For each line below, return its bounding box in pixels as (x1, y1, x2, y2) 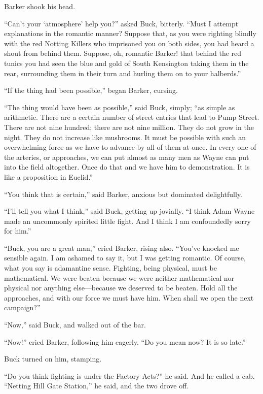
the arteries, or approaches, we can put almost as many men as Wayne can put (4, 151, 249, 162)
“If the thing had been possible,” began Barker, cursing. (4, 85, 178, 95)
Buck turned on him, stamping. (4, 353, 102, 364)
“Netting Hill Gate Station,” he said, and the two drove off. (4, 380, 189, 391)
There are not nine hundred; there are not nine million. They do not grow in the (4, 121, 254, 132)
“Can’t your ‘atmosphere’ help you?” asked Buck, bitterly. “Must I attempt (4, 18, 239, 28)
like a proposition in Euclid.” (4, 171, 93, 182)
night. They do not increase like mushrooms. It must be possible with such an (4, 132, 246, 142)
